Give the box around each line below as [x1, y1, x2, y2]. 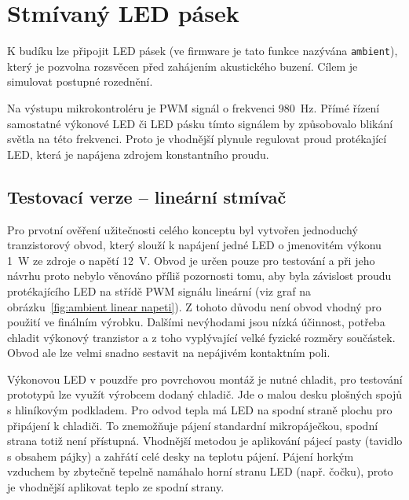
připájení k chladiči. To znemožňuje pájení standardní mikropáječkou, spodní [7, 417, 378, 433]
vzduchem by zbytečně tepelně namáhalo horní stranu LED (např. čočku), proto [7, 463, 393, 480]
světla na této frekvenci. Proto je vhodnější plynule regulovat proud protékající [7, 131, 387, 147]
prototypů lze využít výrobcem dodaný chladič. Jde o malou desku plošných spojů [7, 386, 402, 403]
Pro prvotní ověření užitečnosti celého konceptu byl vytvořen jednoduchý [7, 221, 358, 237]
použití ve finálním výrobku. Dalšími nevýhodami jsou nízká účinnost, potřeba [7, 314, 385, 330]
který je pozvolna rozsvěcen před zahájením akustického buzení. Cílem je [7, 57, 358, 74]
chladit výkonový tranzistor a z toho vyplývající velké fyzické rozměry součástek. [7, 329, 396, 345]
